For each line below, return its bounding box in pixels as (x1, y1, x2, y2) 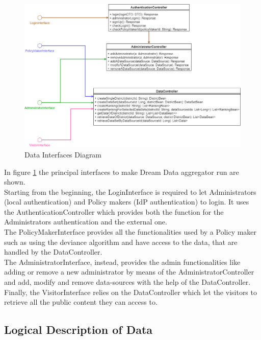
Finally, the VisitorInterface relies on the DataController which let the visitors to (4, 286, 257, 297)
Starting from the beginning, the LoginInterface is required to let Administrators (4, 186, 256, 197)
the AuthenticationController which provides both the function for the (4, 206, 224, 217)
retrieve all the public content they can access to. (4, 297, 158, 307)
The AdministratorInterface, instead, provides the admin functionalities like (4, 256, 241, 267)
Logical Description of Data (4, 322, 153, 337)
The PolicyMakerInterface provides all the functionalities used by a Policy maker (4, 226, 257, 237)
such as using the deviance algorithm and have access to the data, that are (4, 236, 238, 247)
